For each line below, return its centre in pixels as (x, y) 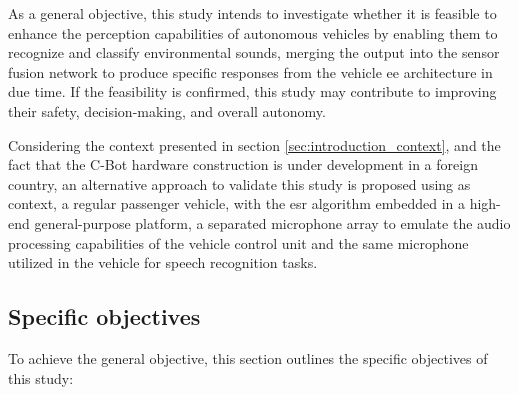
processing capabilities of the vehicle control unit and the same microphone (238, 242)
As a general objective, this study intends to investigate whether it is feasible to (252, 13)
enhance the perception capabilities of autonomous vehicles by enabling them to (253, 32)
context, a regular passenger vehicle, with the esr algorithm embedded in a (236, 203)
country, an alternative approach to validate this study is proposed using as (239, 183)
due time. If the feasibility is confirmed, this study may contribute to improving (252, 91)
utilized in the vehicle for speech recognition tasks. (163, 262)
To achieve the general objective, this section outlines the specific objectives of (248, 357)
